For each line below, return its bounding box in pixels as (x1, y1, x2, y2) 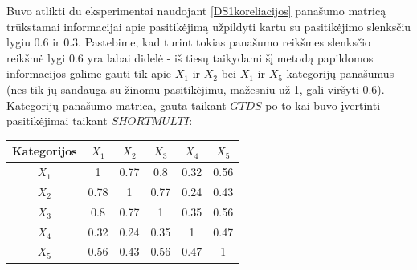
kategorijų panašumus (286, 65, 395, 82)
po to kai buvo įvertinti (265, 96, 381, 113)
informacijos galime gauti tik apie (6, 65, 172, 82)
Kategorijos (12, 143, 77, 159)
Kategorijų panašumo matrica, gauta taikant (6, 96, 227, 113)
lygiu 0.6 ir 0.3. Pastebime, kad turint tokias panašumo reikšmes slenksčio (6, 34, 371, 50)
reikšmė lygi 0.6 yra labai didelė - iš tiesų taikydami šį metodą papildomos (6, 49, 374, 66)
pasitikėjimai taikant (6, 112, 108, 129)
